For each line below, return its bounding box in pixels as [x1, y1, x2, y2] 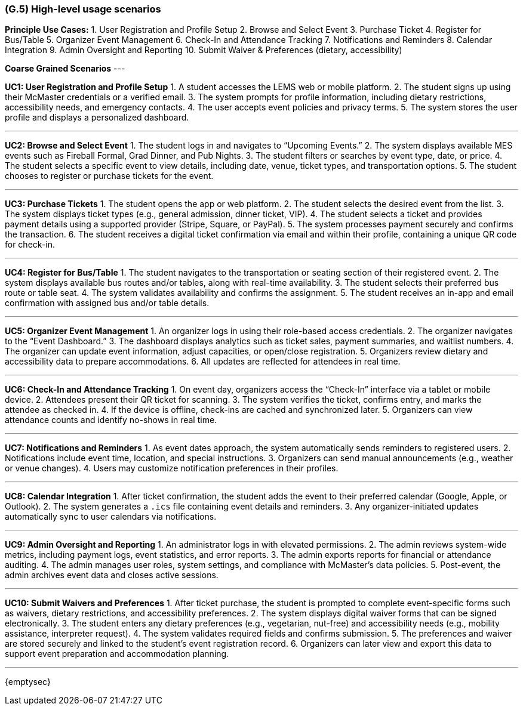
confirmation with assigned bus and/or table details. [5, 298, 210, 308]
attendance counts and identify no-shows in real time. [5, 415, 217, 425]
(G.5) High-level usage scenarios [5, 3, 161, 15]
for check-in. [5, 239, 55, 250]
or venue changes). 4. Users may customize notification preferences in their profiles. [5, 463, 339, 474]
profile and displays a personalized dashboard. [5, 112, 189, 123]
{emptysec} [5, 677, 51, 687]
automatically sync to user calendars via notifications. [5, 511, 217, 522]
